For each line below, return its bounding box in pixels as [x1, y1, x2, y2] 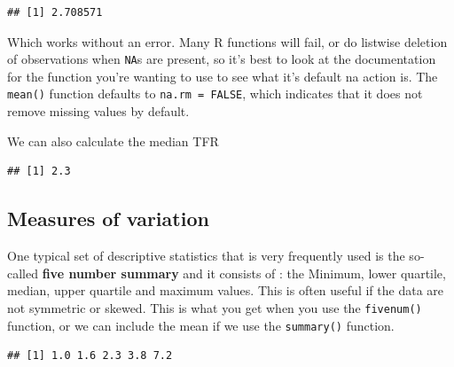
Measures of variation [7, 205, 209, 232]
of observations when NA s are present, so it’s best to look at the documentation [7, 50, 436, 68]
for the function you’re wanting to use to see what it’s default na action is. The [7, 66, 438, 85]
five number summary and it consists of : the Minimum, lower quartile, [42, 263, 446, 282]
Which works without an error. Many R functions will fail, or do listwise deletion [7, 32, 448, 51]
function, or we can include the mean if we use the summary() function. [7, 316, 395, 334]
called [7, 263, 38, 282]
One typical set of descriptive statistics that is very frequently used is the [7, 246, 405, 265]
